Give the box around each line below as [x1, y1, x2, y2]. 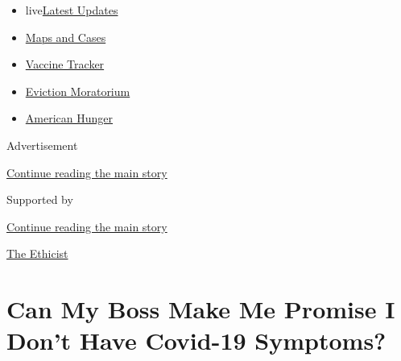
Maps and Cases [25, 28, 106, 45]
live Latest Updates [25, 2, 118, 18]
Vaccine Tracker [25, 56, 105, 73]
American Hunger [25, 110, 113, 127]
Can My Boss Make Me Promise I [6, 293, 395, 326]
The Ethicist [6, 245, 68, 262]
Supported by [6, 191, 73, 208]
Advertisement [6, 136, 78, 153]
